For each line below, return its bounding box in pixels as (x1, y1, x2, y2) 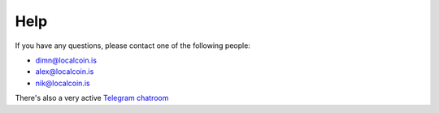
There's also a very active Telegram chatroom (15, 93, 169, 103)
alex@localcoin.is (35, 67, 94, 76)
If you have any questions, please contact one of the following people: (15, 41, 251, 50)
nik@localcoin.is (35, 78, 90, 88)
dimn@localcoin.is (35, 55, 98, 65)
